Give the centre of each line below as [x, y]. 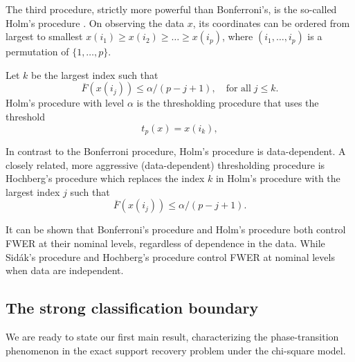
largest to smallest [44, 36]
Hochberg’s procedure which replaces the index [105, 178]
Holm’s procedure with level [65, 103]
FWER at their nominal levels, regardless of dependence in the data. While [165, 243]
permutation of [37, 52]
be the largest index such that [95, 74]
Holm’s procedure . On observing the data [95, 22]
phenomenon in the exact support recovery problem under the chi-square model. [176, 350]
